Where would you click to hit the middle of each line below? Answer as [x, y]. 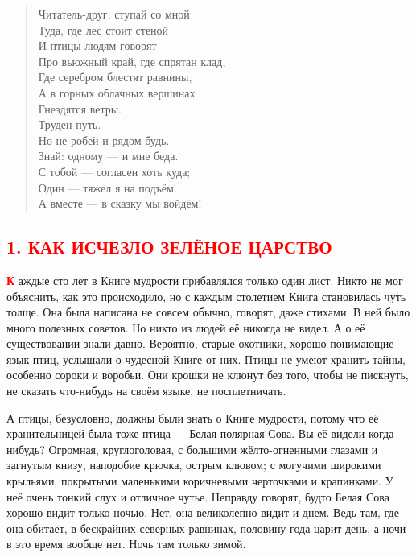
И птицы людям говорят [97, 45]
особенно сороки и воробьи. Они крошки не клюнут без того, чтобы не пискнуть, [208, 375]
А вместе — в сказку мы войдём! [120, 203]
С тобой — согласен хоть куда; [114, 171]
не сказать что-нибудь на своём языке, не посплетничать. [146, 391]
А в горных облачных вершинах [117, 92]
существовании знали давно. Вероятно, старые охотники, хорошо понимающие [200, 343]
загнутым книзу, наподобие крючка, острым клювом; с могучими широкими [194, 465]
